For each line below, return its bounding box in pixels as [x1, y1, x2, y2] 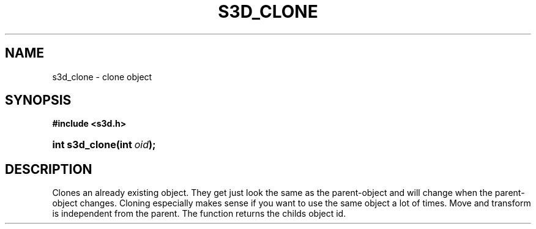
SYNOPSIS [5, 92, 72, 108]
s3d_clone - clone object [52, 71, 152, 82]
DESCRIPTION [5, 161, 92, 177]
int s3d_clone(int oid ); [52, 138, 156, 151]
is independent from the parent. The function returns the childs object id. [52, 208, 346, 219]
